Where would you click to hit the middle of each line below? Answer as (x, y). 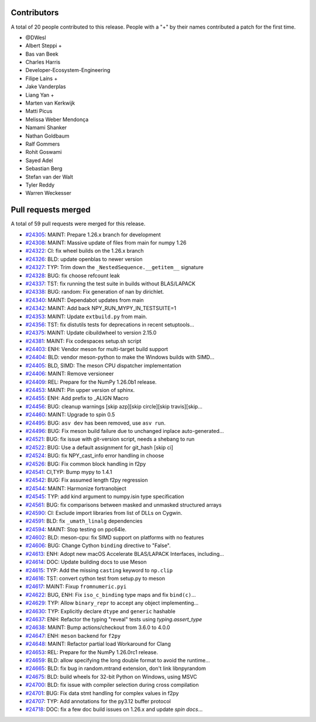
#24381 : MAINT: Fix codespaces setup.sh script (83, 341)
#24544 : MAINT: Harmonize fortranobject (76, 488)
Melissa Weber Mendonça (57, 119)
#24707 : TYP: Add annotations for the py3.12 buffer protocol (98, 701)
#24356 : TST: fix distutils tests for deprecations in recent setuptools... (110, 324)
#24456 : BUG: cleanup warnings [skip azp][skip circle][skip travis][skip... (114, 406)
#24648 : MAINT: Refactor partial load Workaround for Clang (98, 644)
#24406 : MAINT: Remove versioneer (70, 374)
